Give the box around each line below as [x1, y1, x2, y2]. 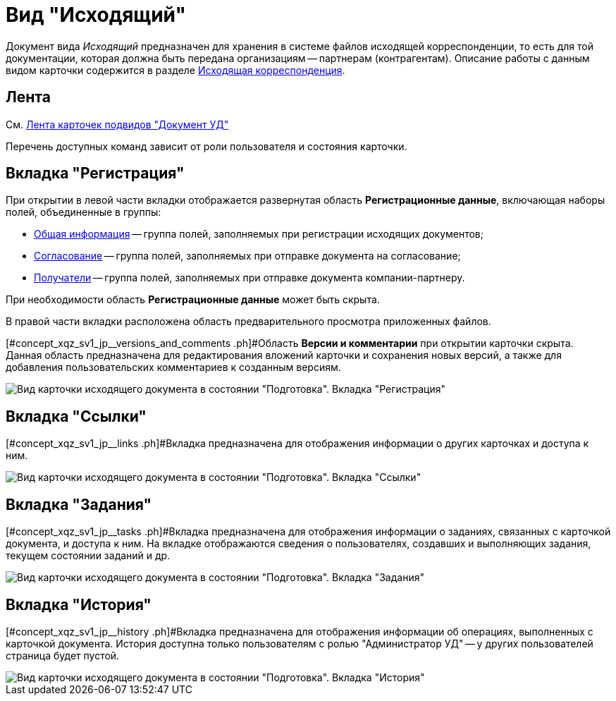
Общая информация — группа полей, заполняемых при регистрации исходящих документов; [34, 228, 483, 240]
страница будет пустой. [6, 649, 120, 662]
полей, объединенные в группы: [6, 206, 161, 219]
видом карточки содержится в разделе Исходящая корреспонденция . [6, 63, 345, 76]
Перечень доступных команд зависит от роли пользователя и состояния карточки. [6, 140, 407, 152]
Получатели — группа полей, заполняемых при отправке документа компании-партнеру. [34, 272, 465, 284]
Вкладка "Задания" [6, 495, 152, 513]
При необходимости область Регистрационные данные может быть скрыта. [6, 293, 380, 306]
